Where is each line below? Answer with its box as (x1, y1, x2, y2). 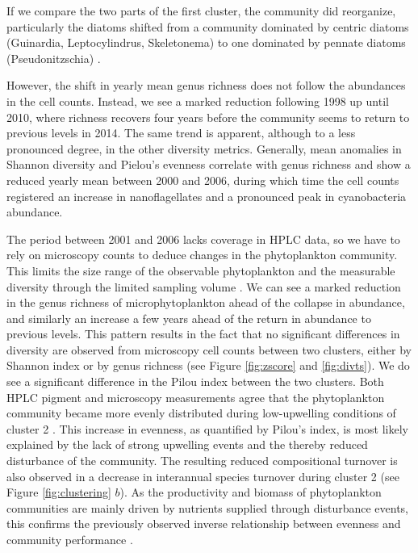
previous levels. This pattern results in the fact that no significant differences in (6, 325, 400, 342)
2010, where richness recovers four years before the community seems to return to (6, 108, 410, 125)
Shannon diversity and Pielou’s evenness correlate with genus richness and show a (6, 156, 411, 173)
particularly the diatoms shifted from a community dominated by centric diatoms (6, 18, 409, 35)
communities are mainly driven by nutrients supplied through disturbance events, (6, 499, 409, 516)
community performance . (6, 531, 133, 547)
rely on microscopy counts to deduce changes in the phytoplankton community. (6, 246, 398, 263)
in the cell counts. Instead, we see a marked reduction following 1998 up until (6, 92, 389, 109)
